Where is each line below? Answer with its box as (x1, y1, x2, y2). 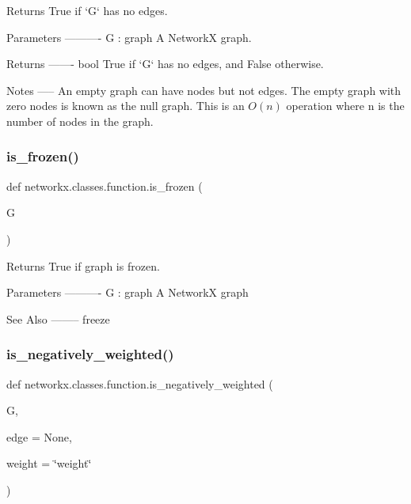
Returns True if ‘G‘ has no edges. (6, 2, 168, 18)
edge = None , (6, 428, 72, 445)
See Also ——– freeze (6, 310, 110, 327)
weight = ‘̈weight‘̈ (6, 455, 92, 472)
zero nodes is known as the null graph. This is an (6, 97, 245, 114)
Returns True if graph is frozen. (6, 257, 160, 274)
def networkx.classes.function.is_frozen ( (6, 177, 203, 194)
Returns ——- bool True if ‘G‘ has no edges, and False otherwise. (6, 55, 324, 72)
